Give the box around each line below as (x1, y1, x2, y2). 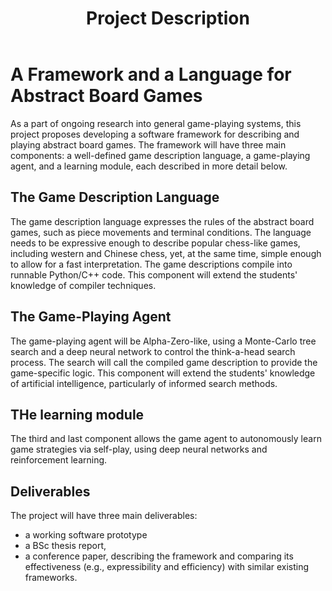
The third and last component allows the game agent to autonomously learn (10, 433, 322, 445)
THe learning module (10, 406, 145, 423)
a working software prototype (24, 529, 148, 541)
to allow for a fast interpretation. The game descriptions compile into (10, 258, 293, 270)
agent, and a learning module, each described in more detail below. (10, 160, 288, 172)
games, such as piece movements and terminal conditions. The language (10, 226, 312, 238)
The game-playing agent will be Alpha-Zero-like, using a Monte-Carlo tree (10, 335, 317, 347)
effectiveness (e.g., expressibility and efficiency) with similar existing (24, 561, 310, 573)
